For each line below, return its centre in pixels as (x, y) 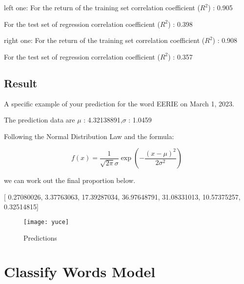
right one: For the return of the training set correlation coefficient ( (104, 40)
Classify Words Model (80, 271)
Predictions (40, 237)
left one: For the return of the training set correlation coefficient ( (102, 7)
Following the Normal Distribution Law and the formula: (89, 136)
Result (21, 83)
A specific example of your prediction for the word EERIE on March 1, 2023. (119, 103)
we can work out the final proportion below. (70, 180)
